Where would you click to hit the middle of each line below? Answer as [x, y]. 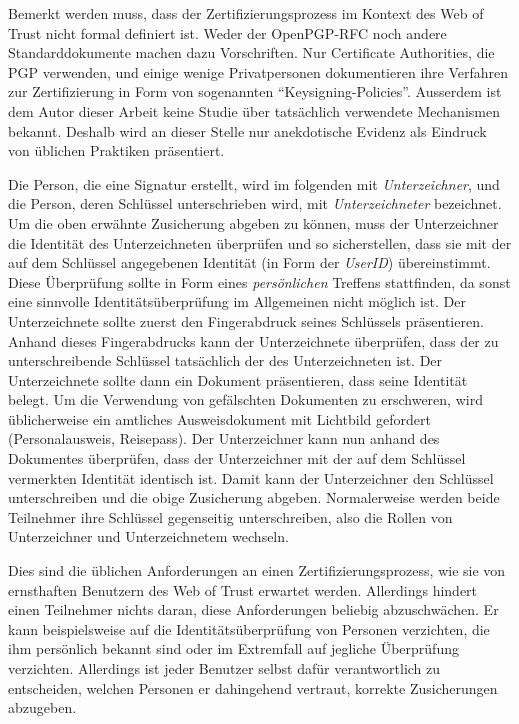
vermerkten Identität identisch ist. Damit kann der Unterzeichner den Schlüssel [251, 477]
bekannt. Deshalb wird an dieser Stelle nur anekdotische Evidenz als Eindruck [247, 130]
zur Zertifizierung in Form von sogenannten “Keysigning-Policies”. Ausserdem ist [255, 91]
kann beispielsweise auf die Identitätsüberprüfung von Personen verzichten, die [249, 628]
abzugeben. [42, 707]
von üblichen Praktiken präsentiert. [116, 150]
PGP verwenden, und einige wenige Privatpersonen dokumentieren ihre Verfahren [258, 71]
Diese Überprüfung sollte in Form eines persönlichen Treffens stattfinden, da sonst [259, 281]
